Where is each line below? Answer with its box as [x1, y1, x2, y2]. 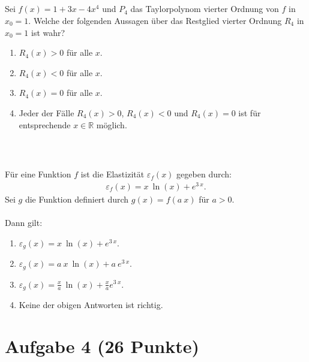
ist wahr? [31, 26, 65, 38]
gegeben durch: [176, 168, 232, 180]
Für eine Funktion [5, 168, 71, 180]
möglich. [96, 118, 127, 131]
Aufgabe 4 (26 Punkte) [5, 333, 200, 358]
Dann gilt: [5, 216, 43, 229]
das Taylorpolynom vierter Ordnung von [130, 2, 279, 15]
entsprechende [19, 118, 71, 131]
